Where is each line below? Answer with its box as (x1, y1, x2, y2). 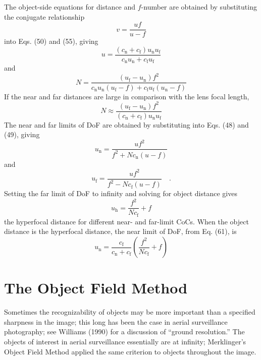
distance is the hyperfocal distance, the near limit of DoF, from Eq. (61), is (4, 226, 237, 236)
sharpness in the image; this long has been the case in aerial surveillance (4, 316, 228, 327)
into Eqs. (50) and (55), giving (4, 36, 98, 46)
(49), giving (4, 129, 40, 140)
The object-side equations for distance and (4, 2, 136, 12)
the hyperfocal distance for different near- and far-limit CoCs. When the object (4, 216, 249, 226)
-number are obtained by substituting (141, 2, 257, 12)
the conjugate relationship (4, 11, 85, 22)
